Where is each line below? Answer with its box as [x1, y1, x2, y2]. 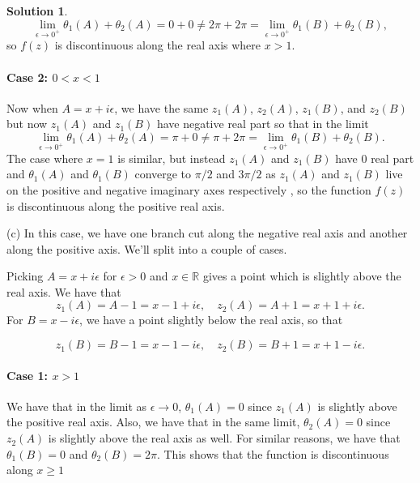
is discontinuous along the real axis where [54, 36, 261, 53]
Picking [6, 267, 44, 284]
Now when [6, 99, 58, 116]
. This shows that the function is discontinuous [156, 445, 389, 462]
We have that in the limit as [6, 397, 147, 414]
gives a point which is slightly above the [202, 267, 401, 284]
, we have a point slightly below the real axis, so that [79, 311, 343, 328]
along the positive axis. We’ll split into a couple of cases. [6, 240, 287, 257]
